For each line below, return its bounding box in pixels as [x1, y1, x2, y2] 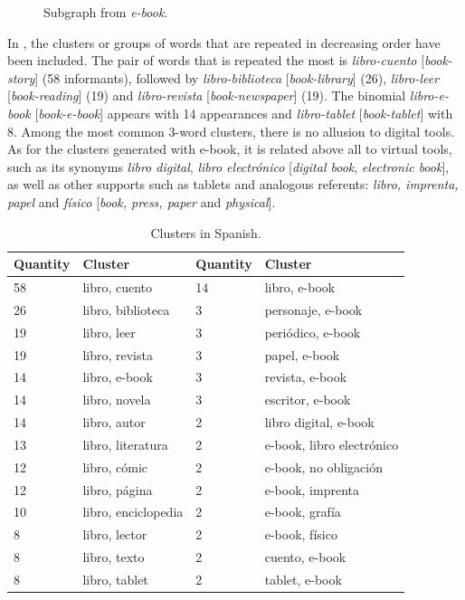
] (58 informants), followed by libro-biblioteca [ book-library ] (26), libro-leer [34, 68, 440, 87]
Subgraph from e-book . [43, 3, 168, 21]
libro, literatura [82, 434, 168, 453]
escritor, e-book [264, 390, 351, 409]
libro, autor [82, 413, 146, 432]
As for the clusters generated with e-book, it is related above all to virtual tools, [7, 139, 452, 158]
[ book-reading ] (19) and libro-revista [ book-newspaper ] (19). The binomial [7, 86, 406, 105]
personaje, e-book [264, 300, 363, 319]
